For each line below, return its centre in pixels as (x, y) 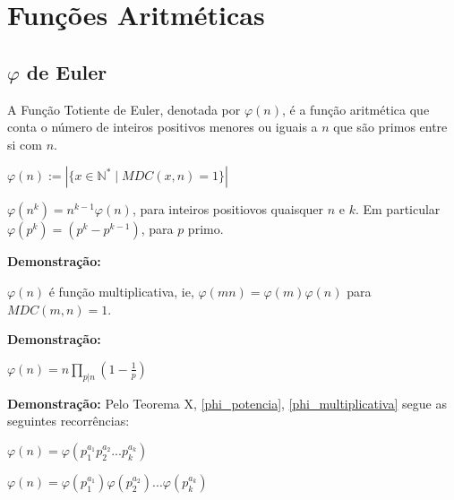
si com (25, 144)
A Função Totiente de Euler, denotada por (124, 109)
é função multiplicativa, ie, (121, 291)
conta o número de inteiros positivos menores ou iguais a (163, 127)
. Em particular (398, 209)
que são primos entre (390, 127)
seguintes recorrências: (69, 421)
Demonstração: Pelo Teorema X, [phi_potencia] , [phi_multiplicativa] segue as (227, 403)
